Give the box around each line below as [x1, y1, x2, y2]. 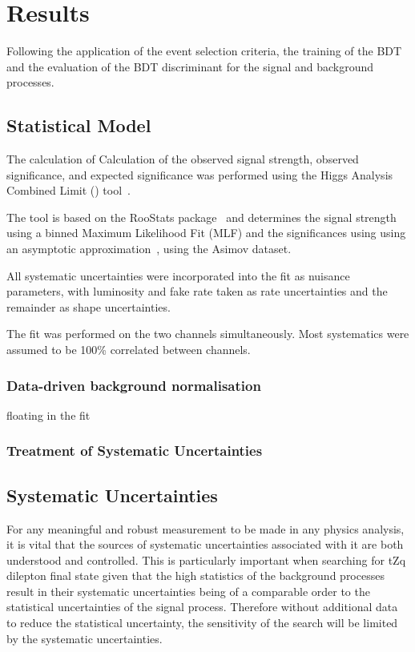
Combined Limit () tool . [6, 182, 131, 199]
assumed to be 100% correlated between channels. [6, 341, 251, 358]
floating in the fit [6, 406, 91, 423]
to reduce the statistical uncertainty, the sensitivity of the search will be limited [6, 614, 398, 631]
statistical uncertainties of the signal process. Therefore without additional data [6, 598, 398, 615]
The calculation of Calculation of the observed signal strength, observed [6, 151, 359, 167]
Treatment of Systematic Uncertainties [6, 441, 263, 461]
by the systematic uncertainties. [6, 630, 163, 646]
